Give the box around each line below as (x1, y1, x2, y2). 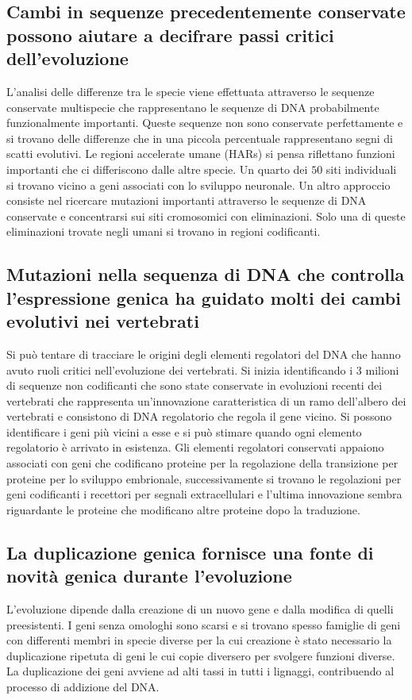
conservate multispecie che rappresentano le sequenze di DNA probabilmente (6, 98, 379, 115)
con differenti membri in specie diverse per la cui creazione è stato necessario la (6, 632, 392, 648)
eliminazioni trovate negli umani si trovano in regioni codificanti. (6, 223, 321, 240)
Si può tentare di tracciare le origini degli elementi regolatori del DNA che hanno (6, 345, 401, 362)
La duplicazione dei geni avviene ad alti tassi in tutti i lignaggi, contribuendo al (6, 663, 395, 679)
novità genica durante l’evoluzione (6, 563, 292, 588)
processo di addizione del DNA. (6, 679, 160, 694)
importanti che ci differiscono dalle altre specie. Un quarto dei (6, 160, 308, 177)
